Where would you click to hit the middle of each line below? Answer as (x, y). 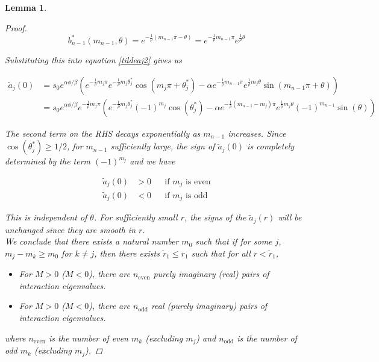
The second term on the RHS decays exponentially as (103, 133)
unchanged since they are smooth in (70, 229)
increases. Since (257, 133)
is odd (196, 195)
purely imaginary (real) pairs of (211, 274)
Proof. (16, 27)
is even (198, 182)
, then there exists (127, 253)
